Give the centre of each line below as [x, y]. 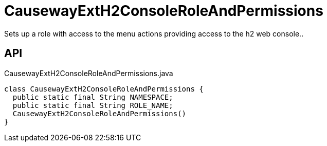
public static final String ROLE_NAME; [93, 105]
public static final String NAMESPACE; [93, 97]
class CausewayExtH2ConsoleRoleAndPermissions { [104, 89]
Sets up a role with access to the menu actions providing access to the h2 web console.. [154, 33]
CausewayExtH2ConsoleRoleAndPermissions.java [89, 73]
